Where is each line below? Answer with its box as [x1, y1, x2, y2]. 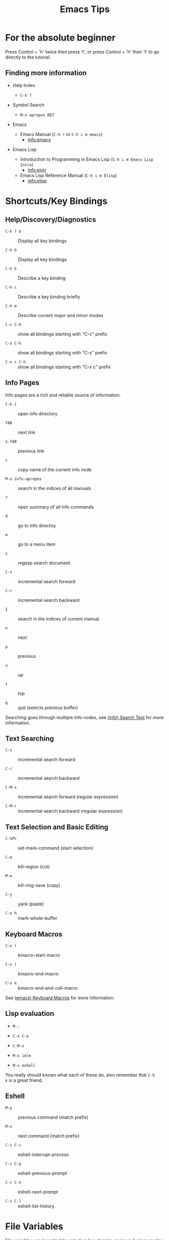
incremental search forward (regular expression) [18, 794, 119, 800]
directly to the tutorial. [5, 54, 51, 60]
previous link [18, 448, 44, 454]
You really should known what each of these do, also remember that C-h [5, 1072, 155, 1078]
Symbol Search [12, 102, 44, 108]
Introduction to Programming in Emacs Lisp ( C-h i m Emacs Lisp [20, 156, 154, 162]
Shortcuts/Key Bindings [5, 195, 107, 207]
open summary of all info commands [18, 504, 94, 510]
